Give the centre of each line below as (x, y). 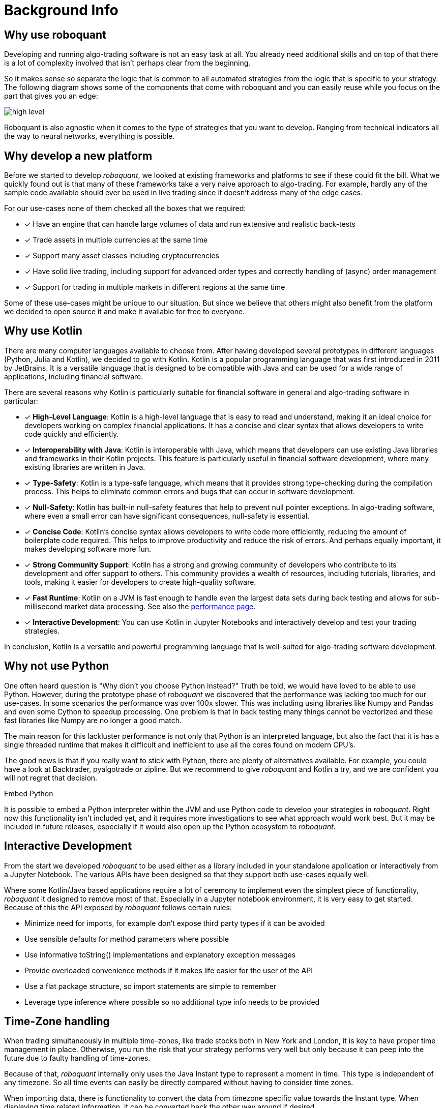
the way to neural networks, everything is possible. (90, 136)
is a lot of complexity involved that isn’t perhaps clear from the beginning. (127, 63)
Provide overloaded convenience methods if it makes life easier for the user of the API (169, 970)
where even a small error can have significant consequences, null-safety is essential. (167, 516)
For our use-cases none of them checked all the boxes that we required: (125, 208)
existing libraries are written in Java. (85, 467)
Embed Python (29, 793)
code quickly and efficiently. (72, 434)
